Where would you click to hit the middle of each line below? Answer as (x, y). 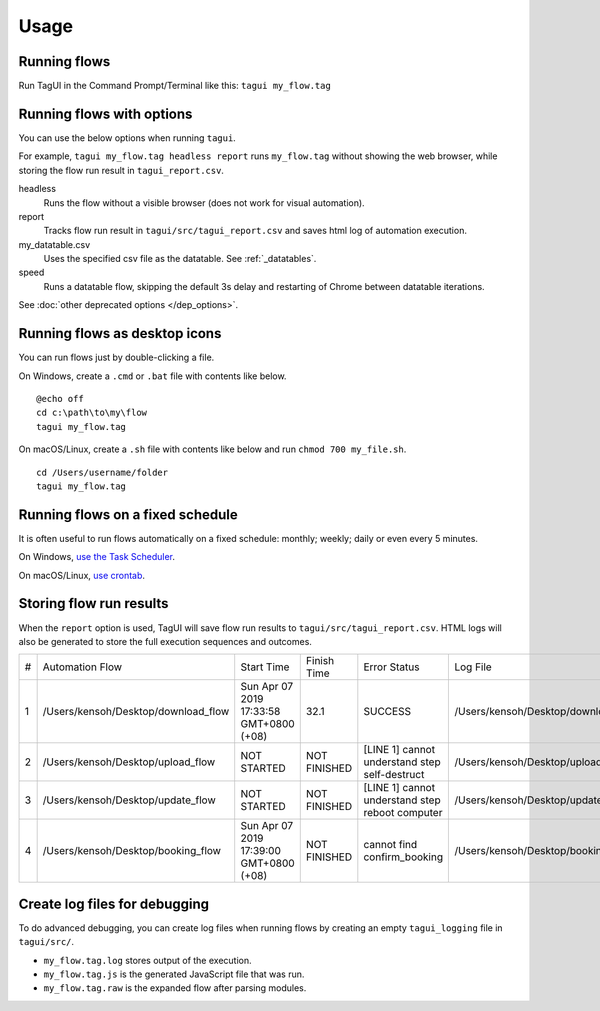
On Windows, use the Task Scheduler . (96, 557)
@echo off (60, 398)
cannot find (390, 845)
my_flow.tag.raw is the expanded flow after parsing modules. (175, 988)
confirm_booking (403, 857)
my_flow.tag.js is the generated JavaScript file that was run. (174, 974)
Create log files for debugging (114, 903)
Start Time (265, 667)
